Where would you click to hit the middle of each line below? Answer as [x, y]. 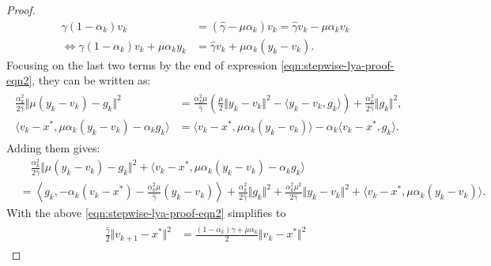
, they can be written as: [91, 80]
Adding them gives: [53, 147]
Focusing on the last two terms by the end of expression [142, 64]
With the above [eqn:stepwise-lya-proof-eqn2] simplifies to [146, 213]
